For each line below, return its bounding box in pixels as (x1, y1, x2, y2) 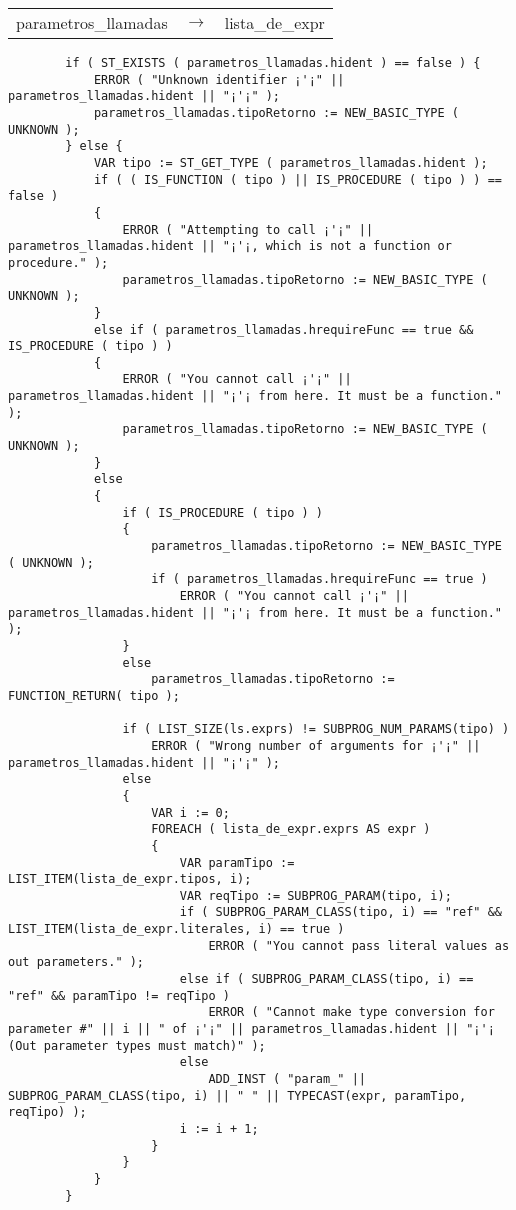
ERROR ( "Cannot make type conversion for (208, 1005, 495, 1020)
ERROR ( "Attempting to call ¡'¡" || (122, 222, 374, 237)
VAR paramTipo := (179, 855, 295, 870)
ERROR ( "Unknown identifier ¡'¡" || (93, 72, 345, 87)
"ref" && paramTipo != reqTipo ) (8, 988, 230, 1003)
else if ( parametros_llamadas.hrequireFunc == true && (93, 322, 474, 337)
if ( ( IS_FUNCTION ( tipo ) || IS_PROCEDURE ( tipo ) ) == (93, 172, 502, 187)
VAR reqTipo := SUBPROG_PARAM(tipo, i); (179, 888, 452, 903)
